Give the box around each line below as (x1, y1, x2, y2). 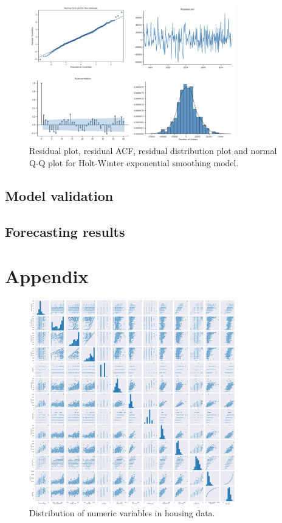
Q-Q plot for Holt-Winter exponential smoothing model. (29, 156, 239, 169)
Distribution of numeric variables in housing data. (29, 507, 215, 519)
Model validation (5, 186, 114, 205)
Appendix (5, 264, 89, 289)
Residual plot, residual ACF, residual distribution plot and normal (29, 144, 277, 157)
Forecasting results (5, 222, 125, 240)
